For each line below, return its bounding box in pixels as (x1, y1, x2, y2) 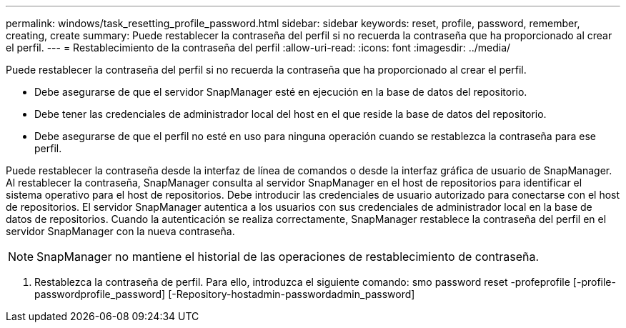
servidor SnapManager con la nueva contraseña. (6, 225, 235, 237)
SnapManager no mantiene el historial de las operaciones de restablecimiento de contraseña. (36, 249, 540, 264)
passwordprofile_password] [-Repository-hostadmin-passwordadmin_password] (34, 288, 415, 300)
